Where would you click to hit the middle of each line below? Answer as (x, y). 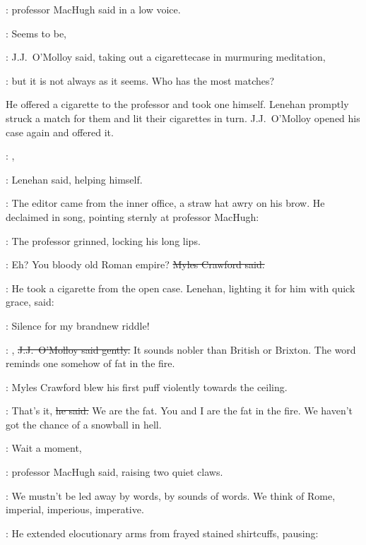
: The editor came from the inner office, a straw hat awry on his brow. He (165, 203)
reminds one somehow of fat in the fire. (90, 363)
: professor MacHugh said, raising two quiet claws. (114, 472)
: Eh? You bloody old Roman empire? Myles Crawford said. (135, 264)
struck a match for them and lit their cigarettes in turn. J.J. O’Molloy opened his (183, 118)
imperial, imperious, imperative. (75, 509)
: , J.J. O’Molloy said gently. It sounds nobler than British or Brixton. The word (181, 349)
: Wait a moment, (44, 448)
